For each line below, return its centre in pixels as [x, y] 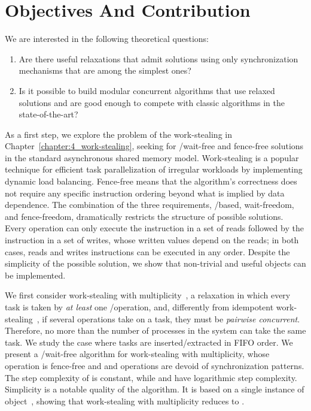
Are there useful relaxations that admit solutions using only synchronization [158, 58]
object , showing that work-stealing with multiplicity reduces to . [125, 401]
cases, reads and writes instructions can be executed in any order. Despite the [147, 251]
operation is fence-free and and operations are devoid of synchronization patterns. [155, 365]
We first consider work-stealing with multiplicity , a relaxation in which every [148, 295]
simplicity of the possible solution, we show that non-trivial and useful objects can [155, 263]
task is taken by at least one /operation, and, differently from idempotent [139, 307]
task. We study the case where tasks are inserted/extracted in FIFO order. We [149, 342]
